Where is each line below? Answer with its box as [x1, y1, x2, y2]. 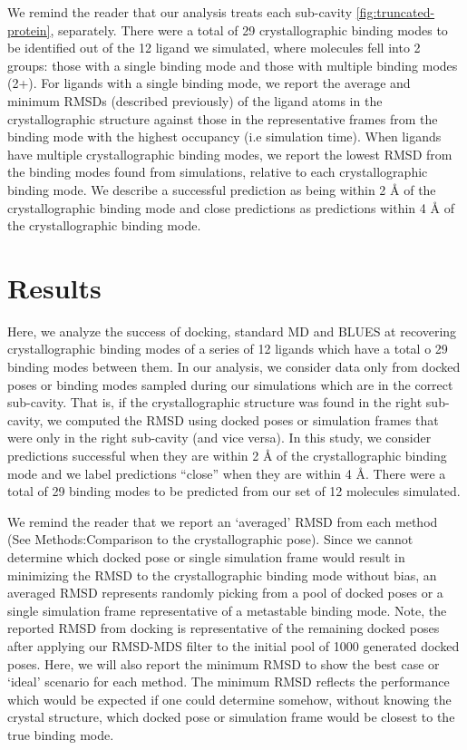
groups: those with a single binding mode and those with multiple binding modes [7, 55, 458, 74]
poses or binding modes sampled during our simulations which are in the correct [7, 375, 453, 394]
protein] [7, 20, 51, 39]
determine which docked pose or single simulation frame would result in [7, 547, 405, 566]
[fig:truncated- [355, 3, 435, 21]
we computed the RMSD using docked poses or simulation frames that [46, 410, 439, 429]
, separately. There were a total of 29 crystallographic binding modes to [50, 20, 448, 39]
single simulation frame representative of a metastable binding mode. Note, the [7, 600, 447, 619]
